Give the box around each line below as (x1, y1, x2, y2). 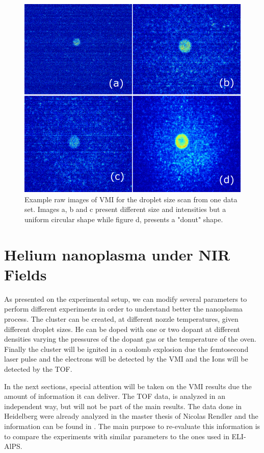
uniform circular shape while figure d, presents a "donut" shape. (24, 213, 223, 224)
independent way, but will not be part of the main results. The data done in (4, 400, 242, 411)
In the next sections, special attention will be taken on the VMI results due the (4, 380, 252, 391)
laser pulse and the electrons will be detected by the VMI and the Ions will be (4, 353, 248, 364)
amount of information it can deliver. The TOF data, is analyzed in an (4, 391, 225, 401)
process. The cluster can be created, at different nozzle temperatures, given (4, 314, 239, 324)
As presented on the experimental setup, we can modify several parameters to (4, 293, 247, 304)
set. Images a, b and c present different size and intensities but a (24, 204, 226, 214)
